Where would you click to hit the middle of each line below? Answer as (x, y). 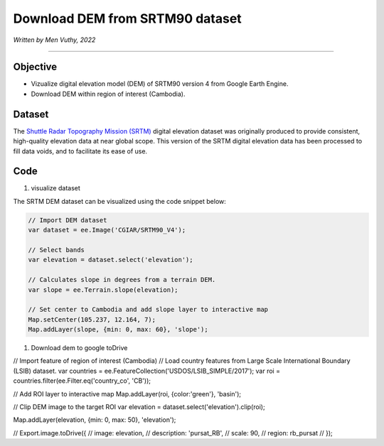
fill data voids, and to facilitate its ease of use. (80, 151)
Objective (35, 67)
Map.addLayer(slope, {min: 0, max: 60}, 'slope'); (118, 330)
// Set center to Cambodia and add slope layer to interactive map (148, 310)
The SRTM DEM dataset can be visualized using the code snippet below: (120, 201)
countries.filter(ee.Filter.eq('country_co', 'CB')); (82, 381)
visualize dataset (56, 188)
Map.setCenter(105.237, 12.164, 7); (92, 319)
